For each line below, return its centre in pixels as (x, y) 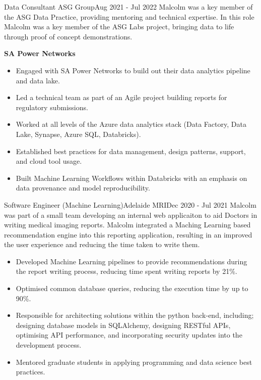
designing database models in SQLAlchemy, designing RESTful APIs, (123, 325)
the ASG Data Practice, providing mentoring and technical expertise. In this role (129, 16)
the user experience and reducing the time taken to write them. (102, 244)
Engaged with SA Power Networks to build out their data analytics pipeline (133, 70)
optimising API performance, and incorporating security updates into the (129, 335)
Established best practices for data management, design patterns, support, (131, 151)
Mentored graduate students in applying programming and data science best (134, 362)
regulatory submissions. (52, 107)
